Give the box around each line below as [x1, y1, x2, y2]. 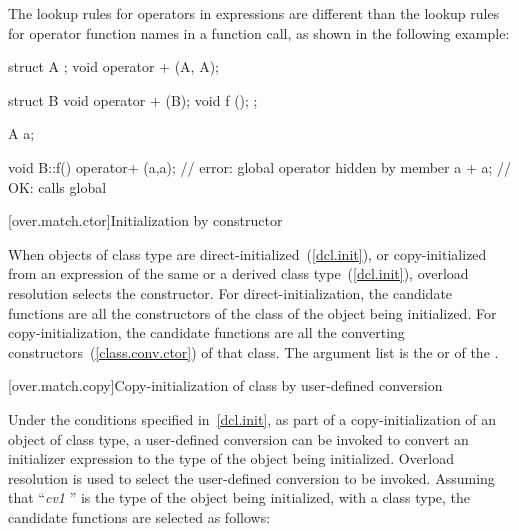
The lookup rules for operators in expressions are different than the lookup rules [8, 3, 500, 23]
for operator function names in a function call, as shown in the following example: [8, 22, 510, 43]
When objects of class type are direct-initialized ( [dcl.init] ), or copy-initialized [8, 243, 487, 264]
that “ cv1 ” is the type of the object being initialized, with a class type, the [8, 487, 471, 508]
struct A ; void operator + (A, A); [8, 56, 219, 77]
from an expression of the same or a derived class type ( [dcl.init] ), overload [8, 263, 469, 284]
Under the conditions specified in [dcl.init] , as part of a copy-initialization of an [8, 408, 497, 429]
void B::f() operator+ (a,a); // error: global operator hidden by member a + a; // [8, 156, 511, 177]
